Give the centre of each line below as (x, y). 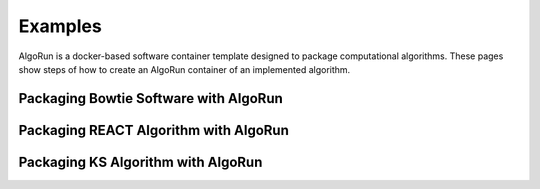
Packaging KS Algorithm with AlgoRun (140, 161)
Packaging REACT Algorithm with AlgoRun (153, 130)
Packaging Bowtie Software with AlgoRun (151, 98)
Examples (60, 26)
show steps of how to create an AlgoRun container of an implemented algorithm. (184, 69)
